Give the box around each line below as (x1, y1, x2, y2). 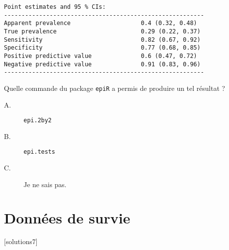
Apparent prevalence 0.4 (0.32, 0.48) (4, 20, 197, 27)
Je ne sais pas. (24, 179, 67, 189)
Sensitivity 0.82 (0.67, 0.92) (4, 36, 201, 43)
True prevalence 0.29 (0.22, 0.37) (4, 28, 201, 35)
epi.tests (24, 148, 55, 156)
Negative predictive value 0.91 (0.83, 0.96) (4, 60, 201, 68)
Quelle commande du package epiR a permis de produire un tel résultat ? (4, 83, 225, 93)
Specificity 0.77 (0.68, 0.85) (4, 44, 201, 52)
